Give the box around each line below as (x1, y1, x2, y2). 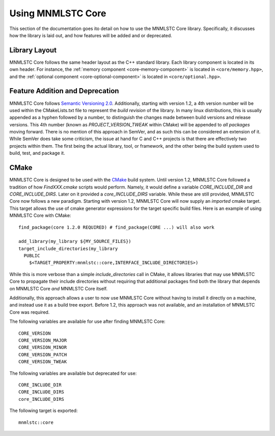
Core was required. (9, 309, 50, 315)
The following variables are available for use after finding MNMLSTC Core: (9, 318, 166, 324)
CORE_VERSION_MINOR (18, 344, 67, 350)
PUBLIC (23, 253, 40, 259)
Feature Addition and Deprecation (9, 87, 119, 95)
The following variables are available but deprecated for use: (9, 370, 137, 376)
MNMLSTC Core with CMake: (9, 212, 71, 219)
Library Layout (9, 46, 57, 54)
